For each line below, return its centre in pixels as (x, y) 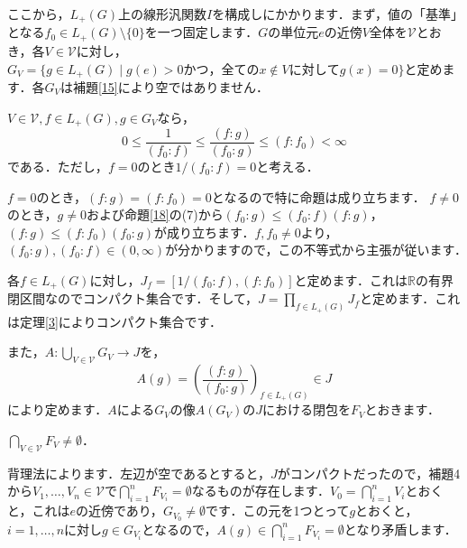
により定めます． (58, 409)
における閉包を (307, 409)
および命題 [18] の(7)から (155, 214)
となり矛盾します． (397, 529)
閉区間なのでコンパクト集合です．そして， (133, 298)
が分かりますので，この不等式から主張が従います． (313, 250)
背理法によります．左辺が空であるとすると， (139, 473)
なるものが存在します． (261, 491)
